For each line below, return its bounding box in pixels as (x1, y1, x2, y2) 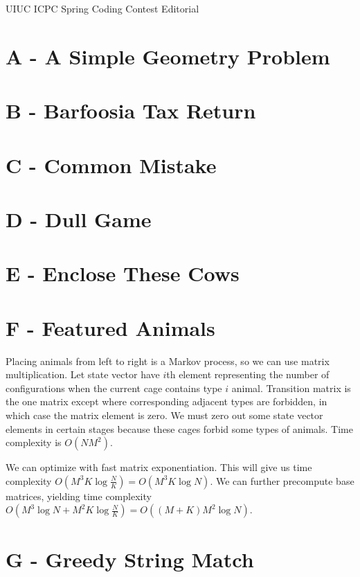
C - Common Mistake (6, 150, 217, 179)
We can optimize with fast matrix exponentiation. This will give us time (6, 460, 312, 474)
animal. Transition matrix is (231, 380, 351, 395)
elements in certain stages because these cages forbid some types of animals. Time (6, 421, 353, 436)
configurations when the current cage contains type (6, 380, 222, 395)
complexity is (6, 435, 62, 450)
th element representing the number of (166, 367, 330, 382)
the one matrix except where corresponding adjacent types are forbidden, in (6, 394, 327, 409)
